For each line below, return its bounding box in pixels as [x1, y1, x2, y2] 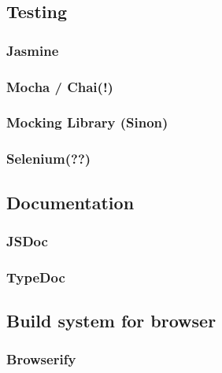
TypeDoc [6, 267, 65, 286]
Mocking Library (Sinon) [6, 113, 168, 132]
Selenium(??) [6, 149, 91, 168]
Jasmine [6, 40, 59, 60]
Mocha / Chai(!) [6, 76, 113, 96]
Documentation [6, 190, 135, 214]
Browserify [6, 349, 76, 369]
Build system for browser [6, 308, 216, 333]
